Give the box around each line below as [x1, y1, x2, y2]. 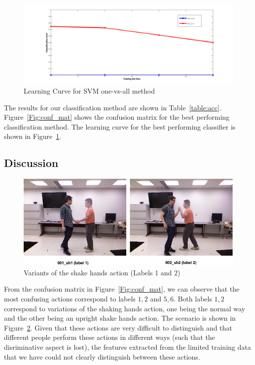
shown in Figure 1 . [4, 131, 62, 141]
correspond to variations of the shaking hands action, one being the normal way [4, 303, 245, 313]
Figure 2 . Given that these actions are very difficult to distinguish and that [4, 322, 232, 332]
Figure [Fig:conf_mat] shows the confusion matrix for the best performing [4, 112, 230, 122]
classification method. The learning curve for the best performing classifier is [4, 121, 236, 132]
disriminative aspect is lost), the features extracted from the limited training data [4, 341, 251, 352]
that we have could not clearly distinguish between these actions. [4, 351, 200, 362]
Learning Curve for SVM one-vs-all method [24, 85, 155, 96]
